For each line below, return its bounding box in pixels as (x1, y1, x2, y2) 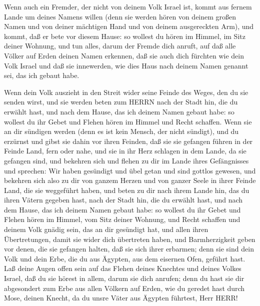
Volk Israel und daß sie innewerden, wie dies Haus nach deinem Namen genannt (4, 60, 248, 70)
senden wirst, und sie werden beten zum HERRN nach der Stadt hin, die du (4, 96, 238, 107)
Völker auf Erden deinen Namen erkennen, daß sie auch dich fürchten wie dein (4, 50, 244, 60)
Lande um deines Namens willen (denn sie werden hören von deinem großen (4, 11, 236, 21)
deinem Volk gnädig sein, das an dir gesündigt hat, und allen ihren (4, 224, 208, 234)
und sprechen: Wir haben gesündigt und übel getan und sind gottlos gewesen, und (4, 165, 256, 175)
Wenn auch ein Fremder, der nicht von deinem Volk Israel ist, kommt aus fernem (4, 1, 252, 11)
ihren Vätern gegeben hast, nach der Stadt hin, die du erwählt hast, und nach (4, 194, 243, 205)
